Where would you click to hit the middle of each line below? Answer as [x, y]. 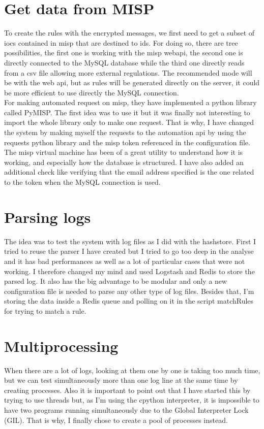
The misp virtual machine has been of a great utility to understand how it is [124, 152]
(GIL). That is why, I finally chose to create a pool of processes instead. [116, 420]
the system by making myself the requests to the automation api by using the [125, 132]
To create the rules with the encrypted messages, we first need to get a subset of [129, 33]
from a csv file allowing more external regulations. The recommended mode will [128, 72]
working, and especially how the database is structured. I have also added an [124, 162]
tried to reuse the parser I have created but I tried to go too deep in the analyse [129, 251]
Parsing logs [48, 217]
